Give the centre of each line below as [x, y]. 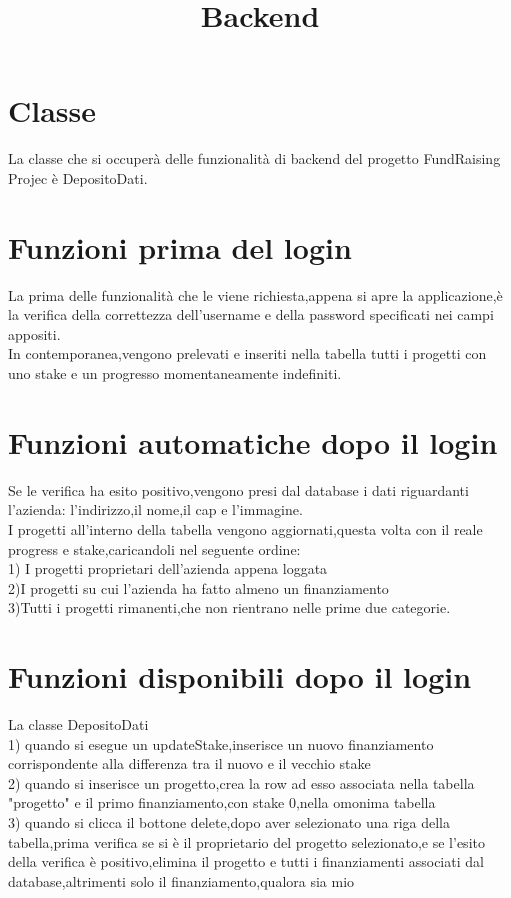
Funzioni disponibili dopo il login [240, 676]
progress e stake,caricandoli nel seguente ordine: [154, 548]
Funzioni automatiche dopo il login [253, 441]
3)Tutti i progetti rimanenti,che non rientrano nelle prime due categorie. [229, 607]
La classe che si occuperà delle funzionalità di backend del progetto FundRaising [254, 158]
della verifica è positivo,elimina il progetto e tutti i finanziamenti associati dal [246, 861]
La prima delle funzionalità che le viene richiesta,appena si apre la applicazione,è [255, 294]
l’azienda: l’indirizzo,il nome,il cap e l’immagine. [155, 509]
